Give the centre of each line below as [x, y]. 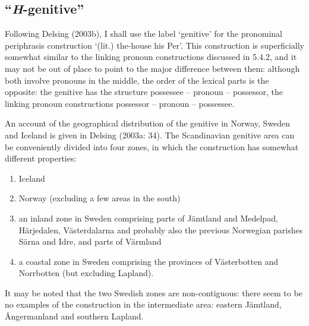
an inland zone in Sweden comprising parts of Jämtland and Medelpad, [148, 218]
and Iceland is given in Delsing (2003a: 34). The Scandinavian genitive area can [150, 134]
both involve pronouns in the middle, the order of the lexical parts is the [137, 80]
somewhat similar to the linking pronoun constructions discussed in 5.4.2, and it [151, 57]
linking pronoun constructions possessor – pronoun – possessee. [120, 103]
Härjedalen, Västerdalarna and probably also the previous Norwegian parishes [161, 230]
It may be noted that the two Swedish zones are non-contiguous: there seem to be [154, 292]
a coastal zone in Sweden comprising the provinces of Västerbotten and [149, 261]
